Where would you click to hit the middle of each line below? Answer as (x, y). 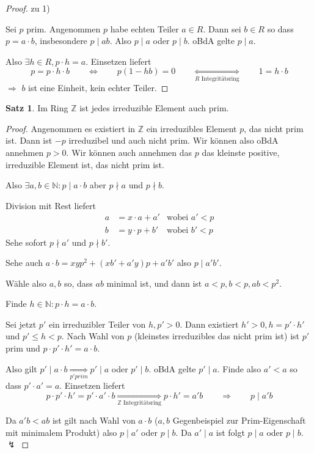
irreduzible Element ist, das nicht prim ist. (85, 164)
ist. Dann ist (29, 140)
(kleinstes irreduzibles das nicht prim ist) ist (217, 336)
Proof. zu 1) (28, 8)
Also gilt (21, 368)
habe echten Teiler (144, 28)
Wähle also (26, 283)
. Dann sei (222, 28)
